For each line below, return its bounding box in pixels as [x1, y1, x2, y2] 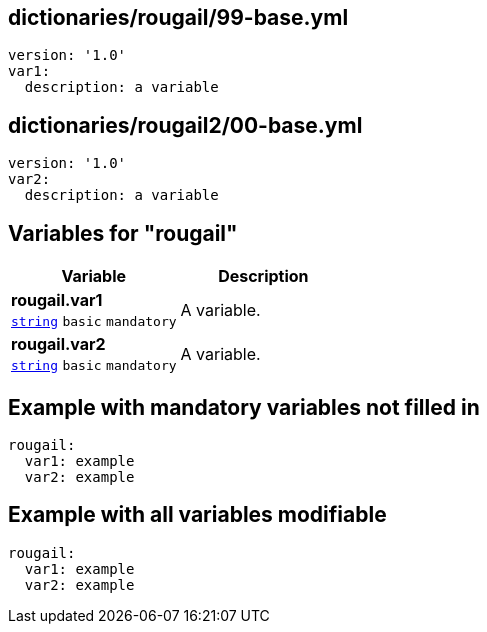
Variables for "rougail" [8, 220, 238, 246]
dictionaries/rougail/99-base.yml [8, 5, 349, 30]
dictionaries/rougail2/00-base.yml [8, 112, 363, 138]
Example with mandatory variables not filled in [8, 394, 480, 420]
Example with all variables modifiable [8, 502, 387, 528]
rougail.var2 [11, 334, 106, 355]
